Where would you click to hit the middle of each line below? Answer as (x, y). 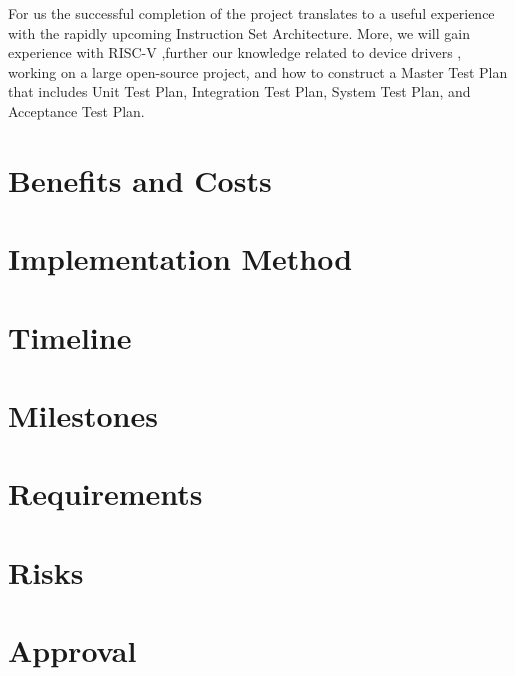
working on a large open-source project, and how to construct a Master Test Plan (258, 71)
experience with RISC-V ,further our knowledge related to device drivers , (235, 52)
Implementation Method (180, 258)
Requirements (105, 493)
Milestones (83, 414)
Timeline (70, 336)
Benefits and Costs (140, 179)
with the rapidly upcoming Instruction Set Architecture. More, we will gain (239, 32)
